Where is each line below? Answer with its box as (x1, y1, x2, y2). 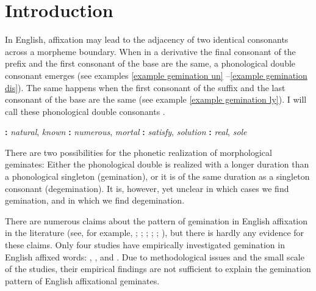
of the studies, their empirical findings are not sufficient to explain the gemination (5, 262, 311, 275)
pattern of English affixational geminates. (5, 274, 160, 287)
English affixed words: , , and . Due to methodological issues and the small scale (5, 250, 304, 263)
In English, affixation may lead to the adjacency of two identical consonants (5, 33, 289, 46)
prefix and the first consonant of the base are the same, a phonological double (5, 57, 296, 70)
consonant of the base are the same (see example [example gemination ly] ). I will (5, 93, 307, 106)
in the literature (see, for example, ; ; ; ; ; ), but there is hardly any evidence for (5, 226, 304, 239)
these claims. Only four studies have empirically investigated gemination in (5, 238, 285, 251)
